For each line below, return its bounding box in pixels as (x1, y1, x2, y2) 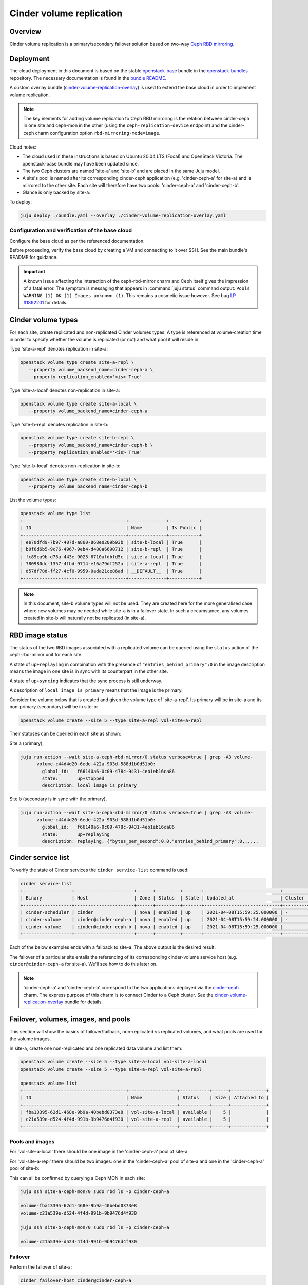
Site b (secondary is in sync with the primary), (9, 796, 107, 802)
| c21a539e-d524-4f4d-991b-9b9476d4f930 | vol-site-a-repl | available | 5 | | (20, 1116, 269, 1123)
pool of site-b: (9, 1165, 40, 1171)
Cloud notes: (9, 144, 37, 150)
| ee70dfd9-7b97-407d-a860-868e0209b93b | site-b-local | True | (20, 539, 202, 545)
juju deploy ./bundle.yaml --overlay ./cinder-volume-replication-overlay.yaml (20, 212, 226, 218)
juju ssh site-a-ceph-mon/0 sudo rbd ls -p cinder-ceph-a (20, 1188, 169, 1195)
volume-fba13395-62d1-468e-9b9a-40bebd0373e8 (20, 1203, 137, 1209)
